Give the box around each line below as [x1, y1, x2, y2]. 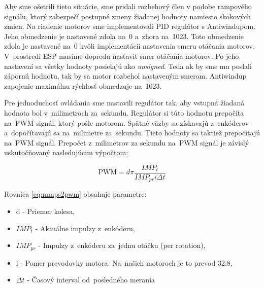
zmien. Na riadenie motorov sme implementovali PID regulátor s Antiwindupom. [4, 21, 255, 31]
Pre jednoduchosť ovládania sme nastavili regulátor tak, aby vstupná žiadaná [4, 97, 245, 108]
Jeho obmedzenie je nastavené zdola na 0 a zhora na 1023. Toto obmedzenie [4, 30, 244, 41]
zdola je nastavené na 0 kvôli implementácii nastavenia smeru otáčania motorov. [4, 41, 255, 51]
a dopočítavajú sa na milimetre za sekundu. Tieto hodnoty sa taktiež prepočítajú [4, 127, 260, 138]
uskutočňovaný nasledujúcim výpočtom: [4, 147, 128, 158]
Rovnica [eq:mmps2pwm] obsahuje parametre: [4, 189, 147, 199]
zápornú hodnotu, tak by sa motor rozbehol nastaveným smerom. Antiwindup [4, 70, 247, 81]
